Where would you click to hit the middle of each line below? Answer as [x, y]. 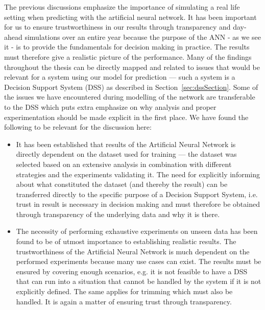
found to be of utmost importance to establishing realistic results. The [126, 241]
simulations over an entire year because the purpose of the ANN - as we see [143, 37]
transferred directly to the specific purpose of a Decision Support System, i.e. [137, 194]
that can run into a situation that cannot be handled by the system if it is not [139, 281]
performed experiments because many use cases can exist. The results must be [139, 261]
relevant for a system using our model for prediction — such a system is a [120, 77]
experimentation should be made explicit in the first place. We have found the [126, 117]
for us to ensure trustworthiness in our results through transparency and [117, 27]
